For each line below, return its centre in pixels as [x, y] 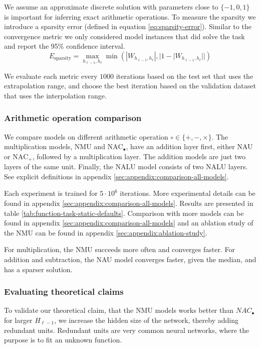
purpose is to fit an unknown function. [63, 340]
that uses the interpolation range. [55, 95]
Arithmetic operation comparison [73, 118]
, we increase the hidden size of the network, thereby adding [146, 320]
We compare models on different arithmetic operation [86, 136]
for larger [18, 320]
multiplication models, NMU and [55, 146]
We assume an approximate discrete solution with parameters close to [111, 7]
